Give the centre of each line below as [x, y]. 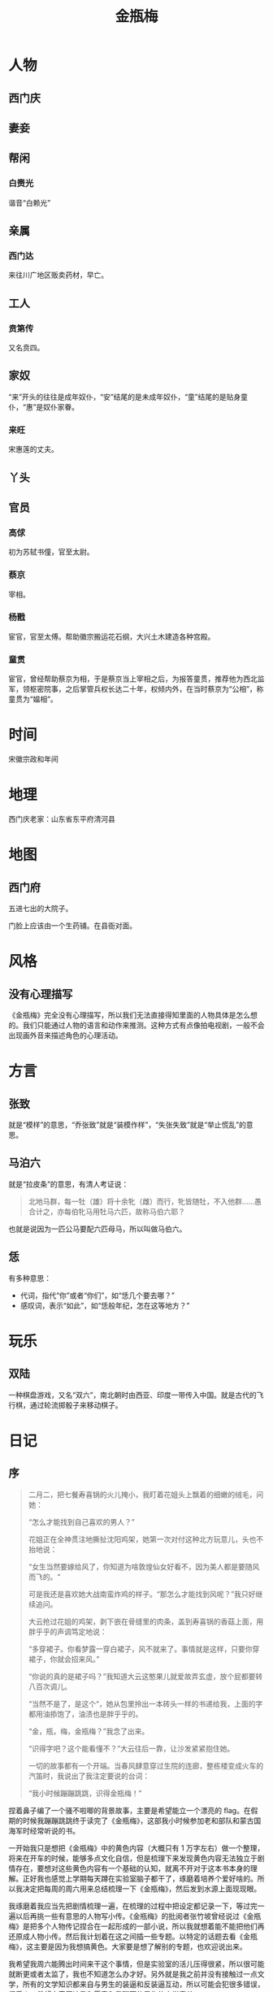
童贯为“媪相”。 [33, 699]
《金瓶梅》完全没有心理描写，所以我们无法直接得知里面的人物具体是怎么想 [133, 1015]
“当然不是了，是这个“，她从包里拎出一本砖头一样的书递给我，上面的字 [145, 1703]
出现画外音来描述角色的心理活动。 [65, 1035]
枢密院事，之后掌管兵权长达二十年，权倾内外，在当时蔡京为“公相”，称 [147, 689]
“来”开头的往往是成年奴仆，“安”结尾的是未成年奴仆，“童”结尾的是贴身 [125, 397]
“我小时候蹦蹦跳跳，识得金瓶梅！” [85, 1793]
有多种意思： [30, 1278]
